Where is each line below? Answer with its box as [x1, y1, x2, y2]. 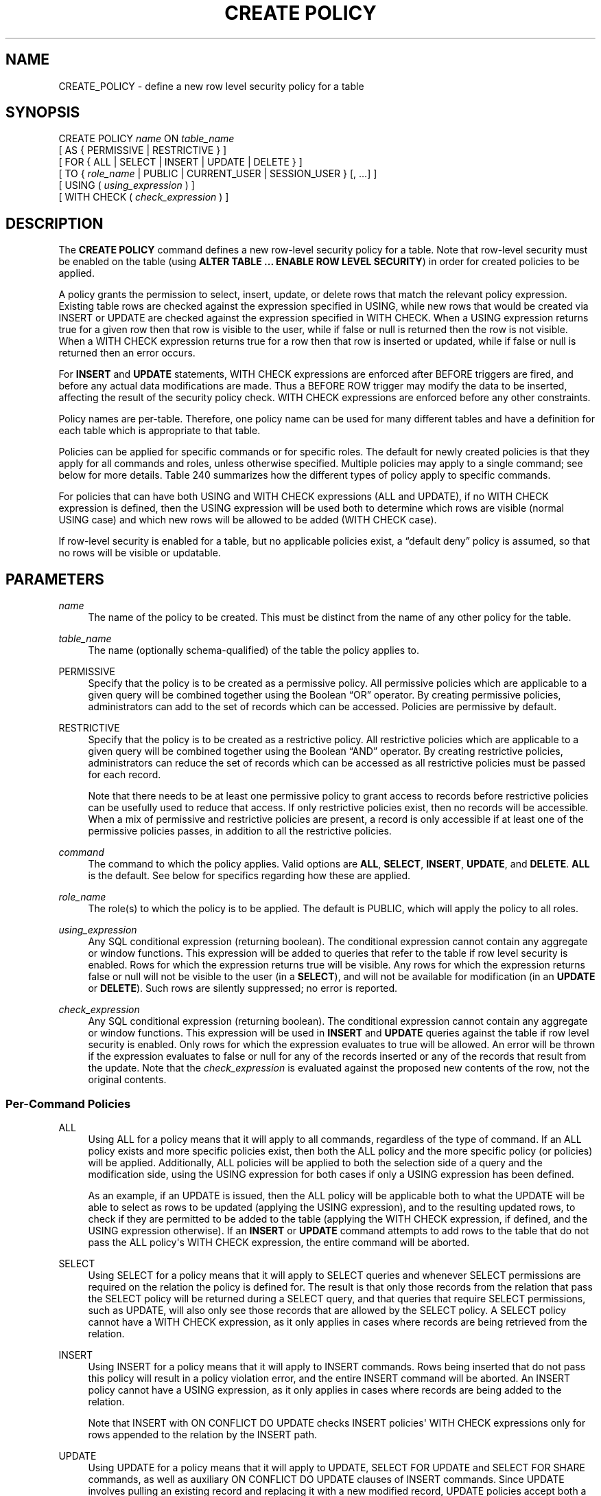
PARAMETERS [5, 570, 104, 588]
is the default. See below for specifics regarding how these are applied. [88, 870, 411, 882]
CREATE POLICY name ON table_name [58, 133, 235, 145]
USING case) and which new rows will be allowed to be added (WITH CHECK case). [58, 514, 437, 526]
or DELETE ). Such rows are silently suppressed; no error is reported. [88, 982, 398, 995]
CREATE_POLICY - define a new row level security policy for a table [58, 80, 364, 92]
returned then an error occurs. [58, 347, 196, 359]
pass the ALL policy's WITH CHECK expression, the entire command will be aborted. [88, 1236, 470, 1248]
